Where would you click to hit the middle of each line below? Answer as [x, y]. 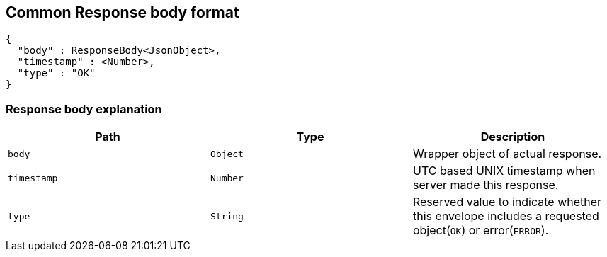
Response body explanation [84, 109]
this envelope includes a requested [506, 216]
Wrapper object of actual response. [507, 154]
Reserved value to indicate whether [507, 202]
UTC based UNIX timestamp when [504, 171]
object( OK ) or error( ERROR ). [481, 230]
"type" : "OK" [56, 73]
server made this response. [486, 185]
